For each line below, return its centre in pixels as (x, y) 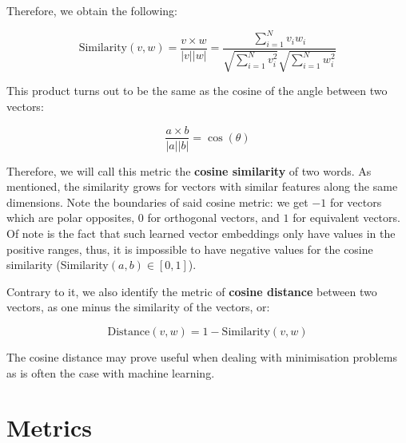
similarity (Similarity (58, 265)
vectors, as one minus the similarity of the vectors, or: (138, 307)
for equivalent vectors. (346, 218)
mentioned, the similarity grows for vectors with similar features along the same (202, 186)
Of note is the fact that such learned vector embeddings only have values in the (201, 233)
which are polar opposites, (71, 218)
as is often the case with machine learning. (111, 372)
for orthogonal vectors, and (213, 218)
